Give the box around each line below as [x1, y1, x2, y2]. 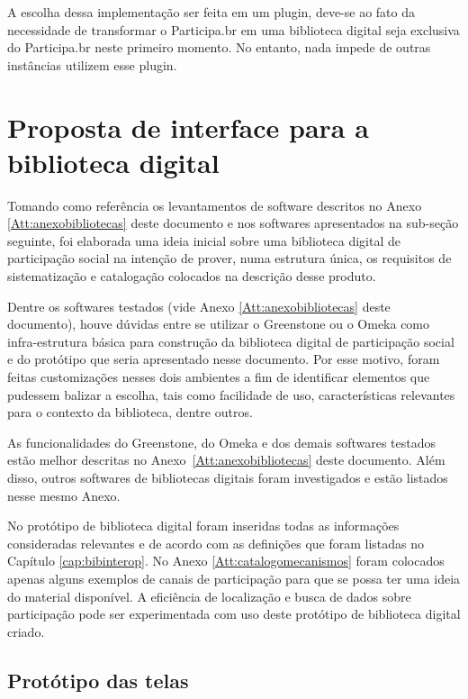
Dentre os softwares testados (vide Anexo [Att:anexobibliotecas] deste [7, 296, 391, 315]
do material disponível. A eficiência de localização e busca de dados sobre [7, 586, 411, 605]
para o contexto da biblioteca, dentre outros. [7, 403, 253, 422]
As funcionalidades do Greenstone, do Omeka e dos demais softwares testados [7, 432, 436, 451]
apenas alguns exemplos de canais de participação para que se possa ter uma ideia [7, 568, 461, 587]
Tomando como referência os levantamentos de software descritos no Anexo [7, 195, 422, 214]
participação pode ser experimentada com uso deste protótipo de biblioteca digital [7, 604, 461, 623]
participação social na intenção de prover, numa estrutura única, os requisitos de [7, 249, 452, 268]
